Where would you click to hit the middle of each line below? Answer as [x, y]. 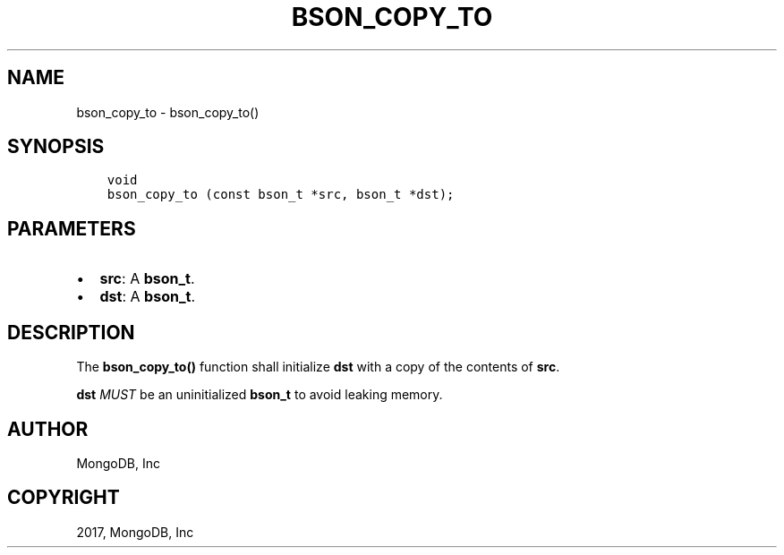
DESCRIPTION [71, 332]
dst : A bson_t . [147, 297]
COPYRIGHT [64, 498]
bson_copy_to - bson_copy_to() [168, 112]
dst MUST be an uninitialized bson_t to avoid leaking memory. [260, 395]
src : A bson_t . [147, 279]
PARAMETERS [72, 228]
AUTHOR [48, 429]
